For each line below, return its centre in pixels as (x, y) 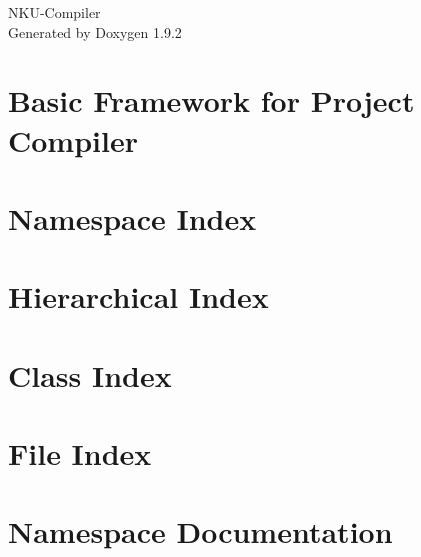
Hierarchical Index (138, 296)
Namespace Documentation (200, 531)
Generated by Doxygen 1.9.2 (95, 31)
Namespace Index (132, 217)
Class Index (90, 374)
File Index (80, 453)
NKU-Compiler (54, 12)
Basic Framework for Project (211, 100)
